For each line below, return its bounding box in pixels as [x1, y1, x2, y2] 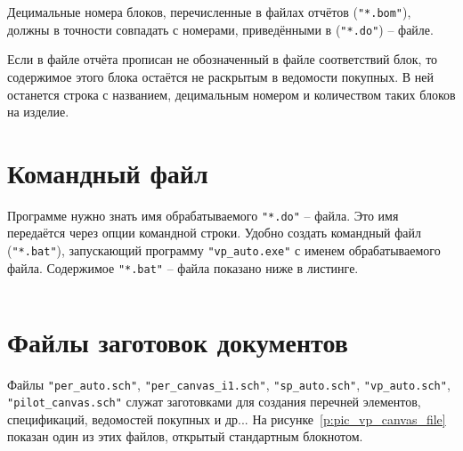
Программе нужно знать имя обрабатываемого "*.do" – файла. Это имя [7, 205, 399, 224]
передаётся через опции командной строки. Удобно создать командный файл [7, 223, 421, 242]
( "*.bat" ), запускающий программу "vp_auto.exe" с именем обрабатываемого [7, 241, 441, 260]
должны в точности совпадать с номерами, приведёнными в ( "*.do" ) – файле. [7, 20, 434, 38]
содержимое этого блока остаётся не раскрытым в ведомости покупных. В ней [7, 67, 434, 85]
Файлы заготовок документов [7, 323, 348, 359]
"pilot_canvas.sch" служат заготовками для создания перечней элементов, [7, 392, 421, 411]
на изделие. [7, 102, 69, 121]
